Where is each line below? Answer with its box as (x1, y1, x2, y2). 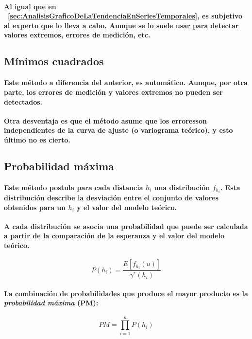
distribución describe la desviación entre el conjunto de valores (4, 192, 219, 202)
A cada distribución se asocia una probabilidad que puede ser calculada (4, 221, 248, 231)
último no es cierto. (4, 134, 70, 144)
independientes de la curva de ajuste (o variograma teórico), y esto (4, 125, 233, 135)
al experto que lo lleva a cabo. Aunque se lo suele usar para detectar (4, 20, 239, 30)
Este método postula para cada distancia (4, 182, 143, 192)
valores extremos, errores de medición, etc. (4, 30, 151, 40)
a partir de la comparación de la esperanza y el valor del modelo (4, 231, 224, 241)
